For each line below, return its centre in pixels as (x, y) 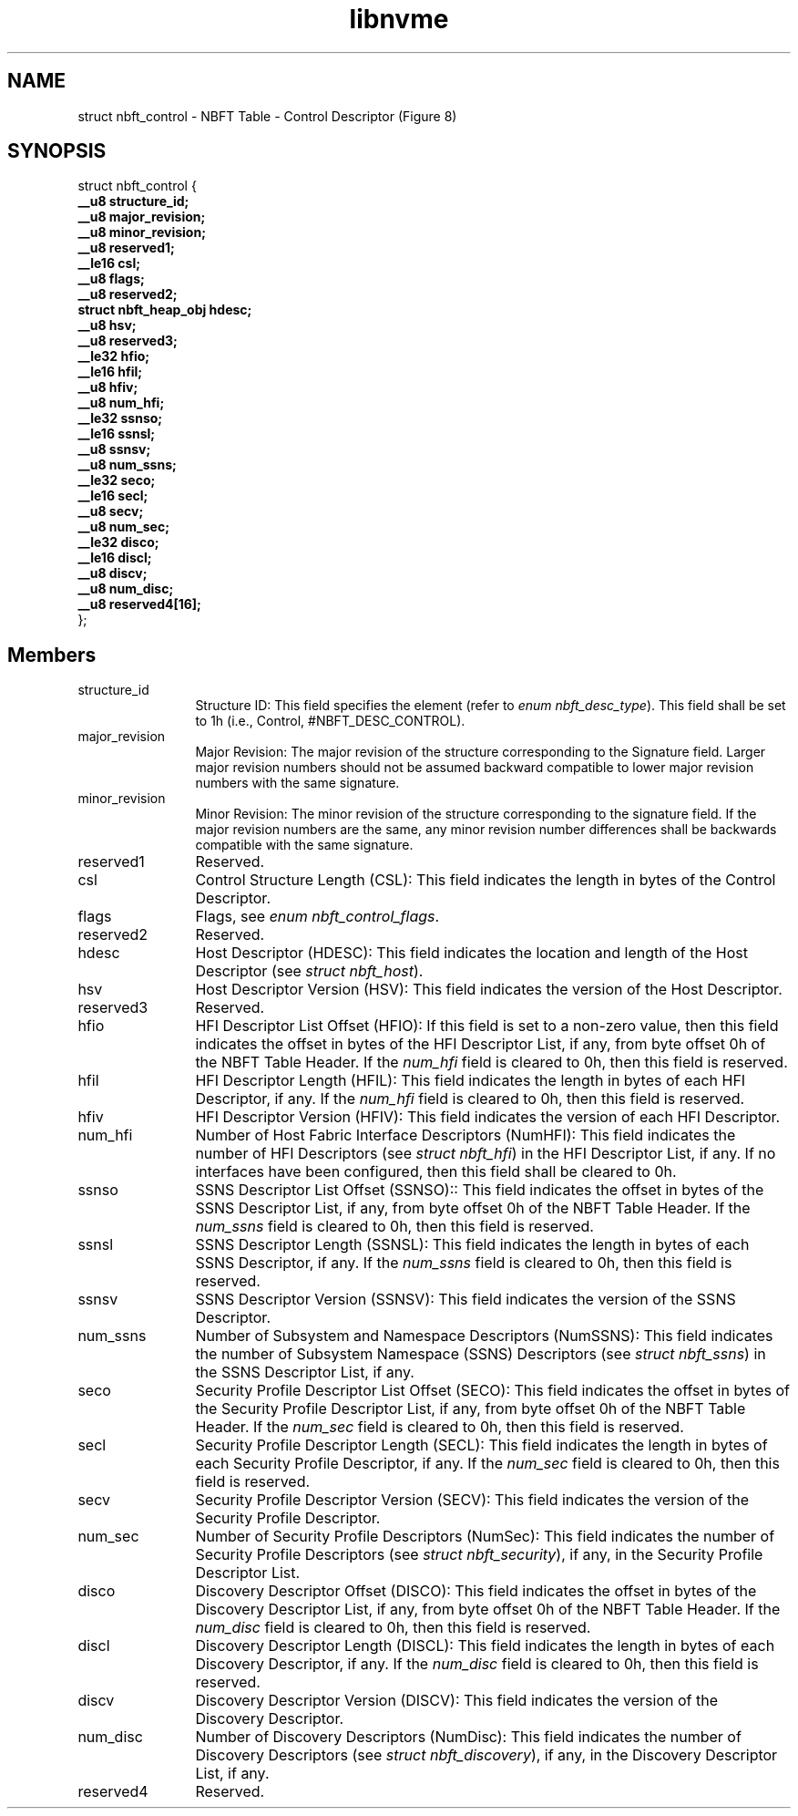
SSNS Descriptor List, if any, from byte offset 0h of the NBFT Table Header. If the (473, 1208)
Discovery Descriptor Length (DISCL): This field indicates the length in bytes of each (485, 1646)
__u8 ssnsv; (114, 449)
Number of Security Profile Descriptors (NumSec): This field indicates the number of (485, 1537)
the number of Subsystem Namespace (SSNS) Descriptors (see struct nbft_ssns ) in (481, 1354)
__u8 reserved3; (128, 341)
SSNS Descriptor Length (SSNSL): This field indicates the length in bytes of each (472, 1245)
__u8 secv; (111, 511)
